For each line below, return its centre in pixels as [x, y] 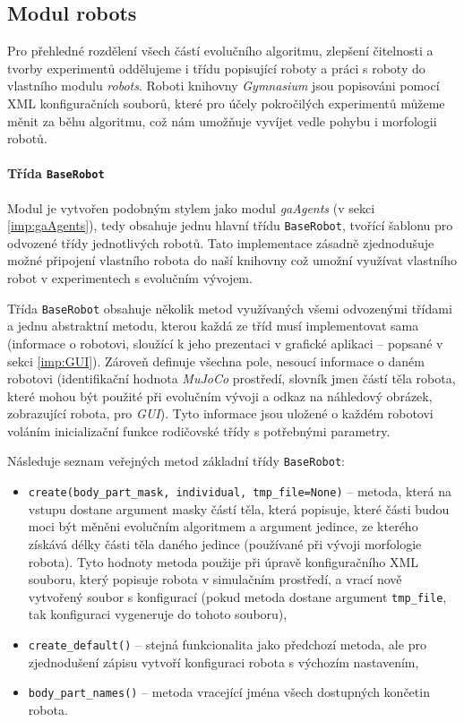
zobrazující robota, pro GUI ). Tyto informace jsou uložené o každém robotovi [220, 413]
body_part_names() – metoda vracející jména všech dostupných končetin [229, 692]
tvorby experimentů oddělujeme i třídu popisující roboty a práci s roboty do [216, 68]
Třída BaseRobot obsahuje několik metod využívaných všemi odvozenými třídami [230, 308]
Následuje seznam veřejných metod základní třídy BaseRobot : [176, 461]
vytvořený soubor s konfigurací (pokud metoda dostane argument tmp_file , [237, 596]
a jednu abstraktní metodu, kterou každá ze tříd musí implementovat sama [213, 326]
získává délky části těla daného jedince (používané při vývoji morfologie [225, 543]
